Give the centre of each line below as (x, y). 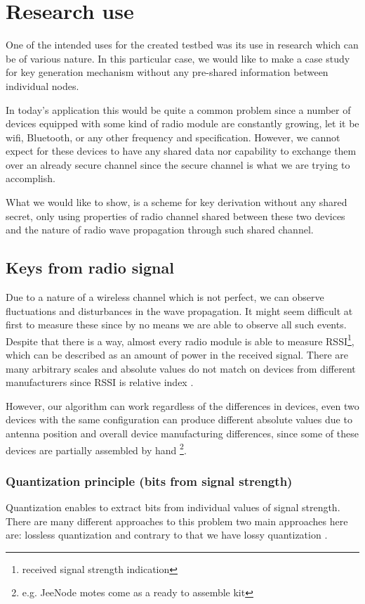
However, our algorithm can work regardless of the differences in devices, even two (182, 405)
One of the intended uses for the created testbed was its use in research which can (182, 45)
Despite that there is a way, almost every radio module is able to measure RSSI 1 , (180, 340)
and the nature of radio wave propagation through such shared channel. (160, 230)
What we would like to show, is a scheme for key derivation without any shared (177, 202)
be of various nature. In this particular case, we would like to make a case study (178, 58)
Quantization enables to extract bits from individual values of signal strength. (173, 507)
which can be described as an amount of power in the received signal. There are (177, 355)
